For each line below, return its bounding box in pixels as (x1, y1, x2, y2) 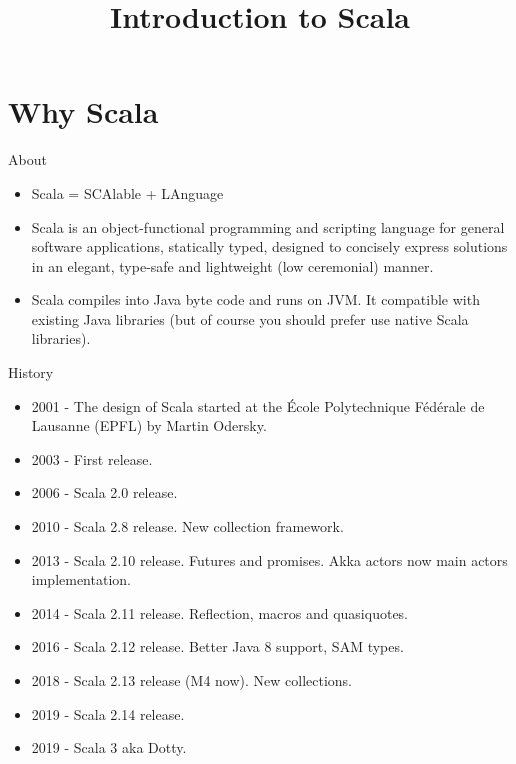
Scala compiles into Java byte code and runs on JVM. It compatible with (31, 289, 480, 310)
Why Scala (8, 91, 159, 132)
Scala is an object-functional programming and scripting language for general (31, 216, 505, 237)
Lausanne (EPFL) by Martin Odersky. (31, 415, 267, 436)
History (8, 362, 54, 383)
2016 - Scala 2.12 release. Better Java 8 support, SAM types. (31, 636, 404, 657)
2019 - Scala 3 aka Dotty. (31, 737, 187, 758)
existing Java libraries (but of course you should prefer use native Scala (31, 308, 469, 329)
